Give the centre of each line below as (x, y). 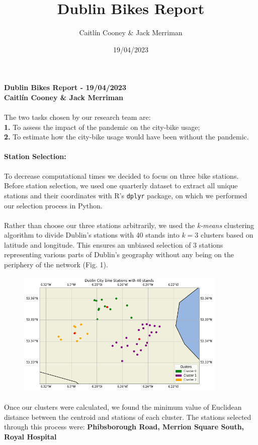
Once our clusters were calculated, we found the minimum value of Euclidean (123, 406)
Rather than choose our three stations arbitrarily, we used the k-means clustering (129, 225)
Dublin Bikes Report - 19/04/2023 (65, 87)
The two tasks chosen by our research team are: (77, 117)
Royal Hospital (30, 436)
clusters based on (227, 235)
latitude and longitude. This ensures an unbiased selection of (98, 244)
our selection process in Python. (53, 205)
